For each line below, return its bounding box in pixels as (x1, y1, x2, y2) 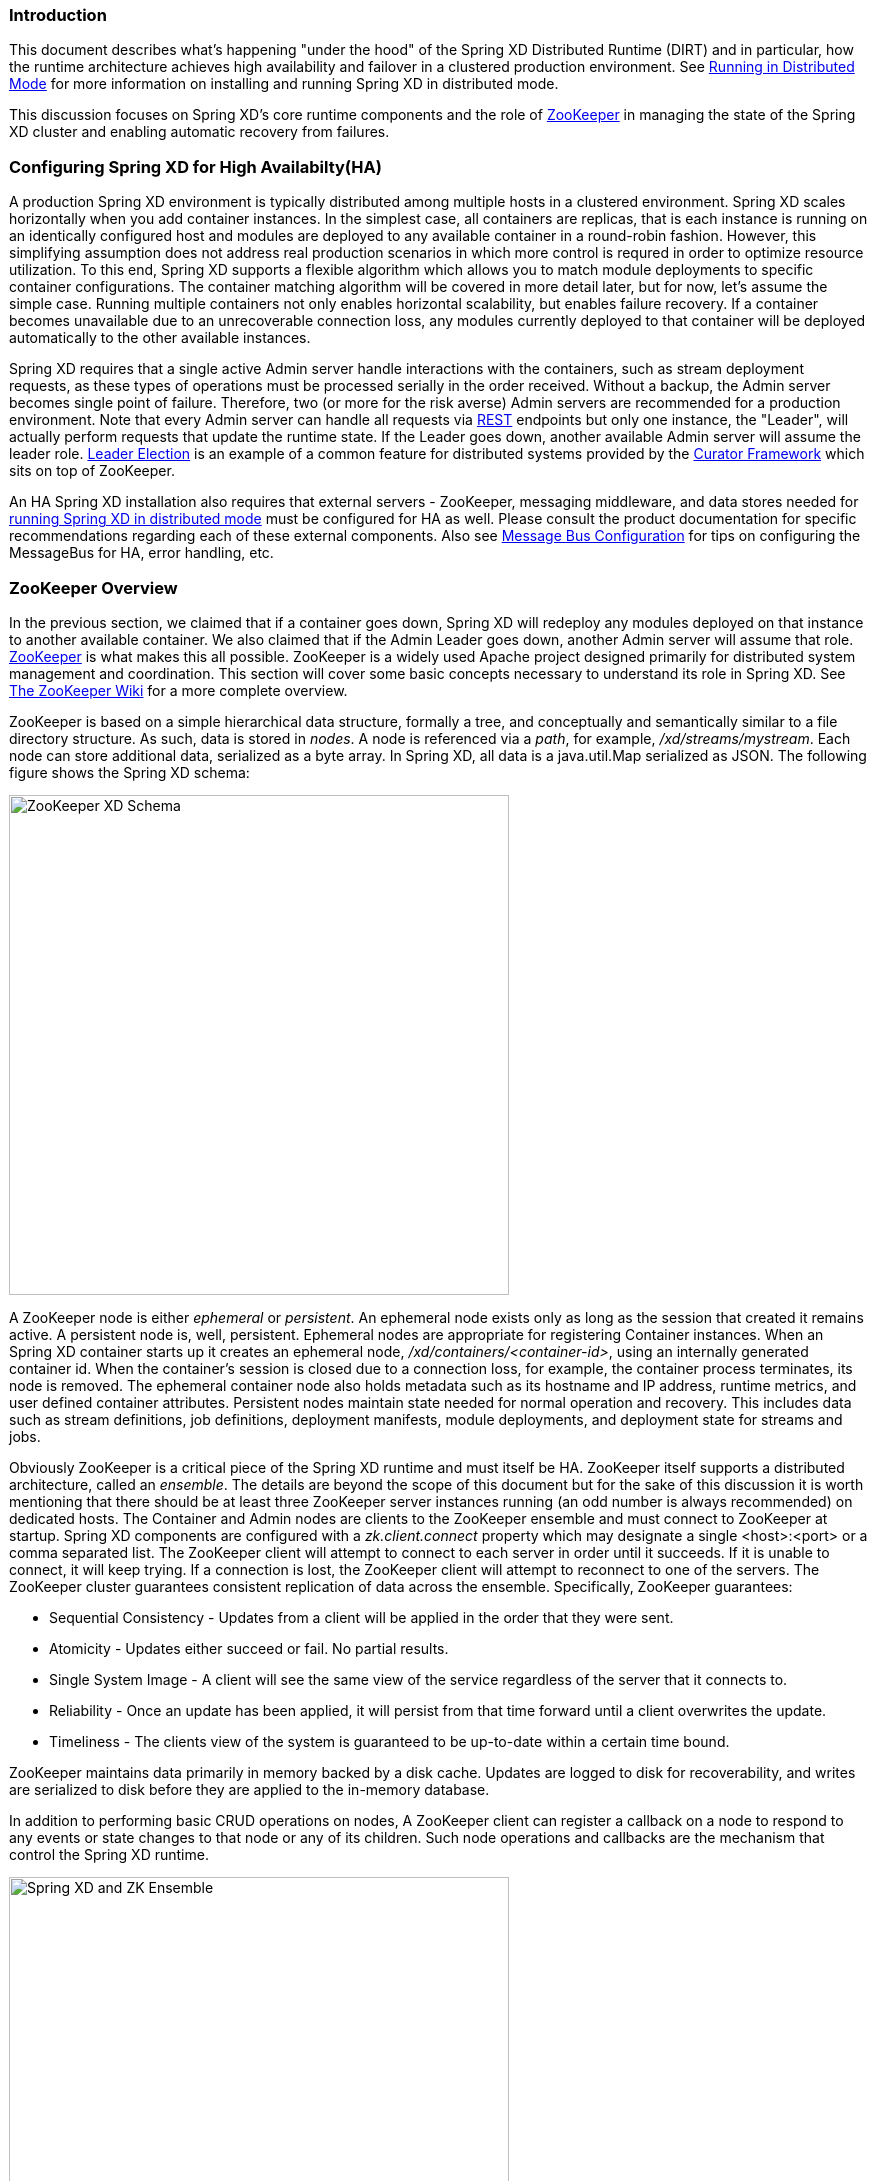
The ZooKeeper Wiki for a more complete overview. (9, 681, 348, 699)
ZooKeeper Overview (9, 577, 178, 598)
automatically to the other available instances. (9, 329, 311, 347)
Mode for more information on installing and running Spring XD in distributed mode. (9, 75, 559, 93)
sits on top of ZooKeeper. (9, 462, 175, 480)
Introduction (9, 5, 107, 25)
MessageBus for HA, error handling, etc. (9, 544, 274, 562)
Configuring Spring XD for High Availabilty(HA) (9, 156, 382, 177)
